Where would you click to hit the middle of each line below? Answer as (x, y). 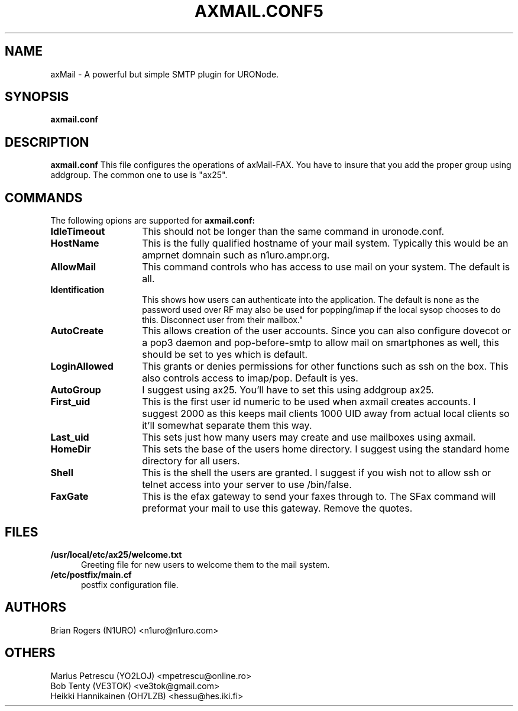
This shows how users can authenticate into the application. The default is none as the (311, 300)
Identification (77, 290)
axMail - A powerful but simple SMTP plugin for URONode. (165, 74)
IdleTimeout (78, 232)
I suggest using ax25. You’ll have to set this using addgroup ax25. (288, 390)
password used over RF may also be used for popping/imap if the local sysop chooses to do (321, 310)
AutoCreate (77, 331)
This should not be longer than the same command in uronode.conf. (293, 232)
